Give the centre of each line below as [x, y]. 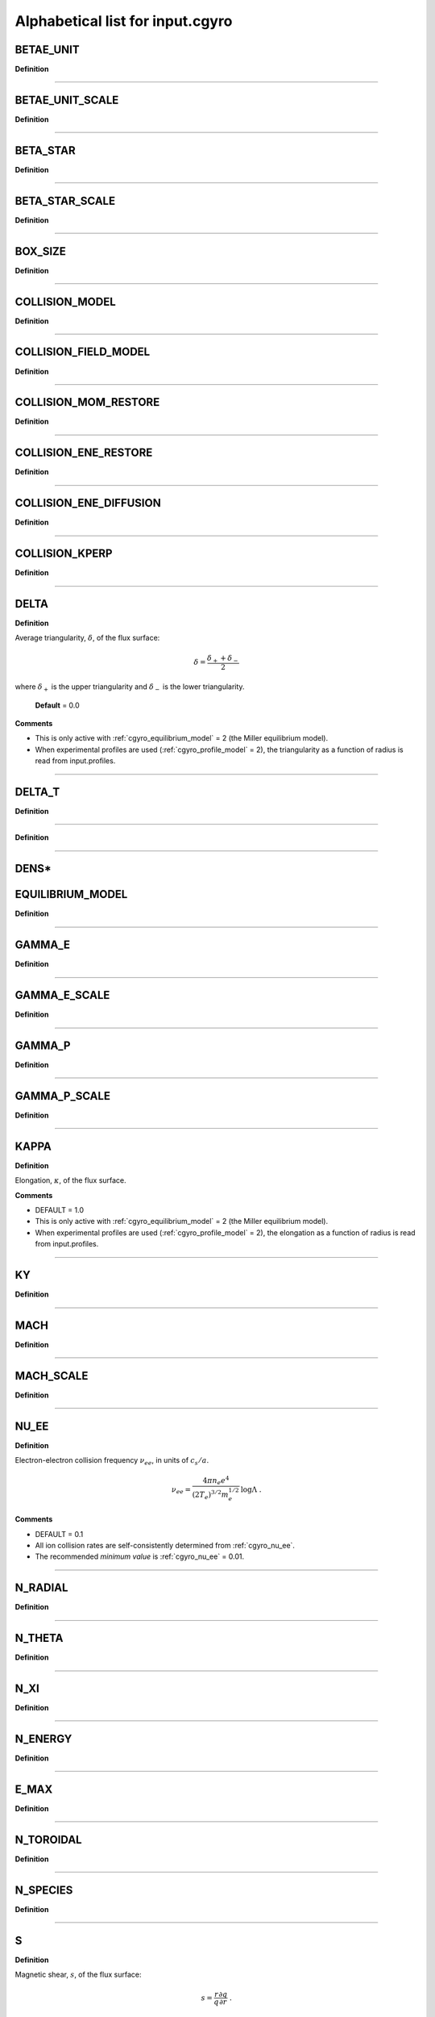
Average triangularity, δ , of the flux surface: [87, 638]
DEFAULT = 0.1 [59, 1534]
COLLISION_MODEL [65, 301]
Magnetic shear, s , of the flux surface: [78, 1975]
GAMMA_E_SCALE [62, 995]
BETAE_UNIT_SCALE [67, 100]
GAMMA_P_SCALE [62, 1096]
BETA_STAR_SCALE [65, 200]
